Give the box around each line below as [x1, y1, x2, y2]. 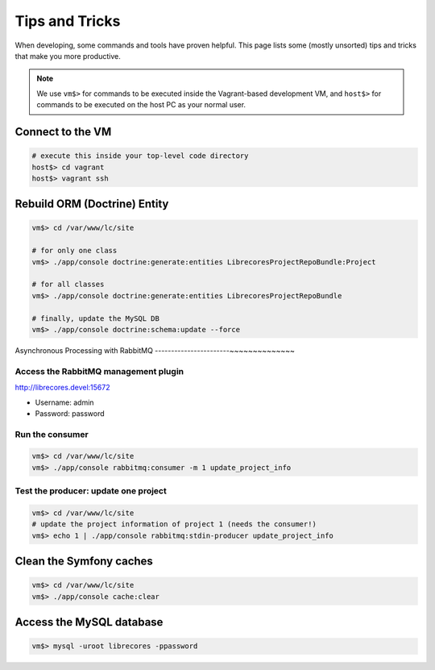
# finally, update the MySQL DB [31, 314, 160, 323]
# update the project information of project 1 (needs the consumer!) [31, 520, 317, 529]
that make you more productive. [14, 51, 121, 60]
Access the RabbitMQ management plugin [14, 365, 184, 377]
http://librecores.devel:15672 [14, 383, 110, 393]
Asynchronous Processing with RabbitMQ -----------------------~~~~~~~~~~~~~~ [14, 345, 296, 355]
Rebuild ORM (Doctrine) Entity [14, 198, 169, 211]
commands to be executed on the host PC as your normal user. [36, 100, 246, 110]
